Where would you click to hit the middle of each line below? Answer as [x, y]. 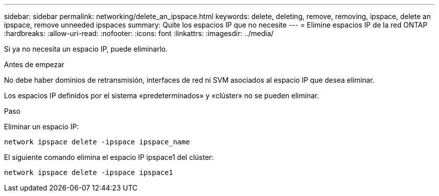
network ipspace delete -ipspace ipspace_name [97, 142]
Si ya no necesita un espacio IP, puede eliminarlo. [86, 49]
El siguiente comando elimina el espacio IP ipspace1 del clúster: [109, 157]
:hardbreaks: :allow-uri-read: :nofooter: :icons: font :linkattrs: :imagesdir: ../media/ [139, 33]
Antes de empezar [34, 64]
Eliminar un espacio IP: [42, 127]
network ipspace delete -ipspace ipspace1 [89, 172]
